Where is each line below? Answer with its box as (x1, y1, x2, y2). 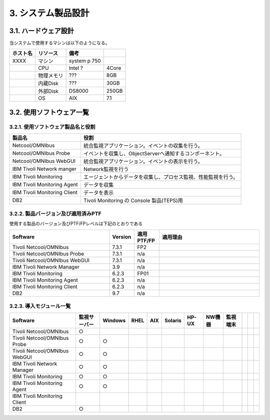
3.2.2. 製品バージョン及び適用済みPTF (9, 210, 102, 217)
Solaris (164, 317, 182, 324)
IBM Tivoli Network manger (12, 165, 77, 172)
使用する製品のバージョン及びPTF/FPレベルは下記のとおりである (9, 221, 143, 227)
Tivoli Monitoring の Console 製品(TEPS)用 (83, 197, 183, 204)
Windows (102, 317, 126, 324)
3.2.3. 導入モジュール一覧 (9, 302, 71, 309)
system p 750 (68, 58, 101, 65)
